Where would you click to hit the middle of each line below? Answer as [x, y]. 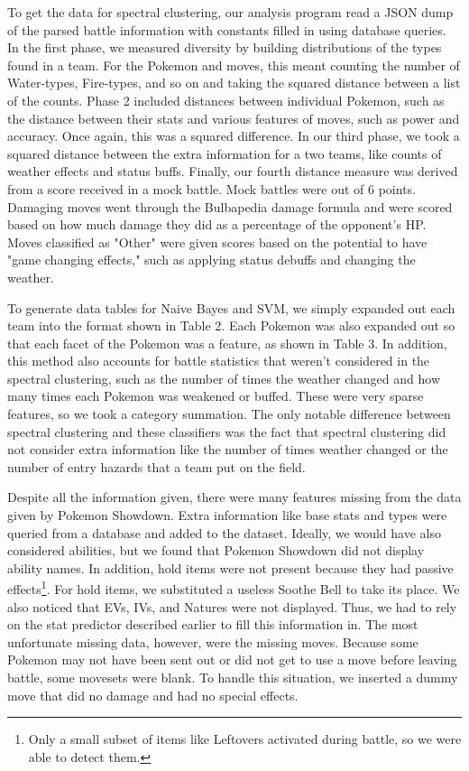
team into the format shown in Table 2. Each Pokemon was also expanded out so [231, 325]
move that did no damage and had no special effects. [153, 695]
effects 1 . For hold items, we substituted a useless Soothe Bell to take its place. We [234, 588]
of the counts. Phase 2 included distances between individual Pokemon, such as [226, 100]
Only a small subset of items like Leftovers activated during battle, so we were [245, 739]
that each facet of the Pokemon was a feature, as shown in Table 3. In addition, [227, 343]
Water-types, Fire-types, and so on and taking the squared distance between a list [234, 83]
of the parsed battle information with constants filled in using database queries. [227, 29]
